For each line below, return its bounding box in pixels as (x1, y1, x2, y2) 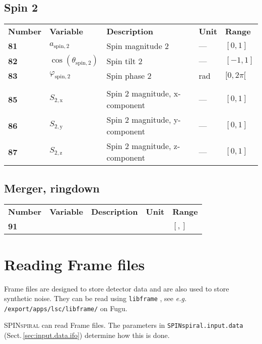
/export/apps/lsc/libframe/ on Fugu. (4, 303, 127, 313)
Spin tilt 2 (106, 55, 143, 67)
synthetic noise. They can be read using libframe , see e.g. (4, 293, 187, 304)
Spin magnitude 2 (106, 40, 169, 52)
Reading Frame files (4, 254, 145, 274)
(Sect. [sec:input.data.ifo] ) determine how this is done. (4, 330, 170, 340)
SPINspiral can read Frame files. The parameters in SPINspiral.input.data (4, 320, 243, 330)
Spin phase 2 (106, 70, 152, 82)
